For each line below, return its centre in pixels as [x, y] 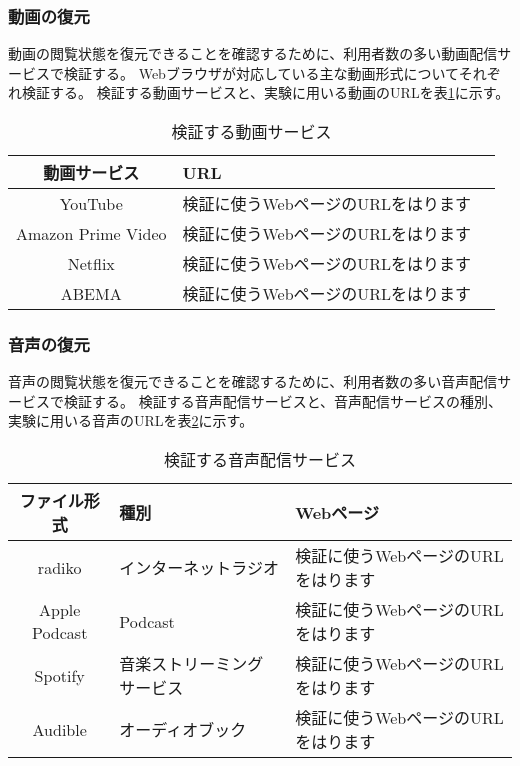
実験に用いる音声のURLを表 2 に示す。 [131, 420]
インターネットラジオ [199, 567]
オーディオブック [183, 729]
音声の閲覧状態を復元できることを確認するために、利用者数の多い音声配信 [253, 381]
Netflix [91, 263]
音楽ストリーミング [191, 663]
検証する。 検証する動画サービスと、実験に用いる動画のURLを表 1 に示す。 [265, 92]
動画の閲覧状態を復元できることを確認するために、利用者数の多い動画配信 [253, 53]
